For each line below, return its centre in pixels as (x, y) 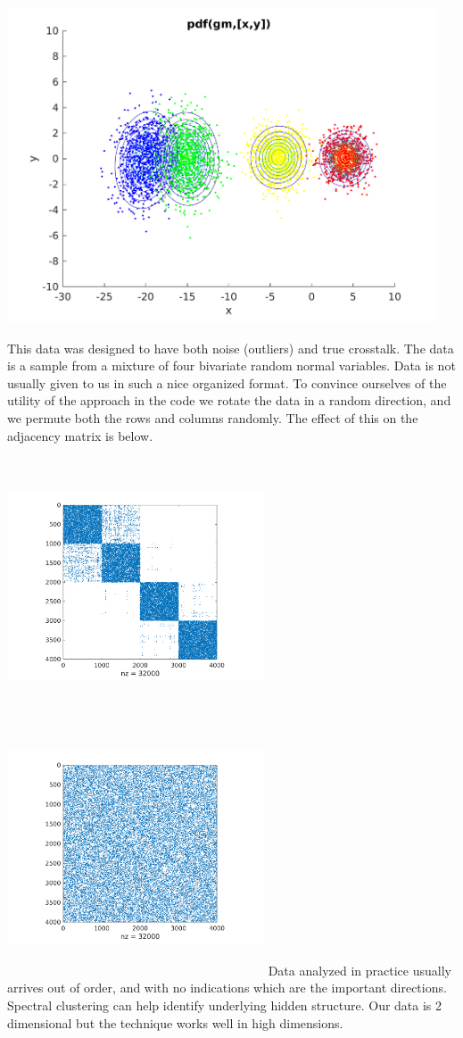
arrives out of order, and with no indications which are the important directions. (227, 988)
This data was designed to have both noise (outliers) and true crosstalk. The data (231, 348)
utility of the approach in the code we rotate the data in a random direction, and (229, 400)
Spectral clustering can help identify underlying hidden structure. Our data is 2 (225, 1005)
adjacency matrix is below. (80, 435)
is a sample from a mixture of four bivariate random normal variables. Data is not (231, 365)
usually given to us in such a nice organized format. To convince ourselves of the (227, 382)
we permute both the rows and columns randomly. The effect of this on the (213, 417)
